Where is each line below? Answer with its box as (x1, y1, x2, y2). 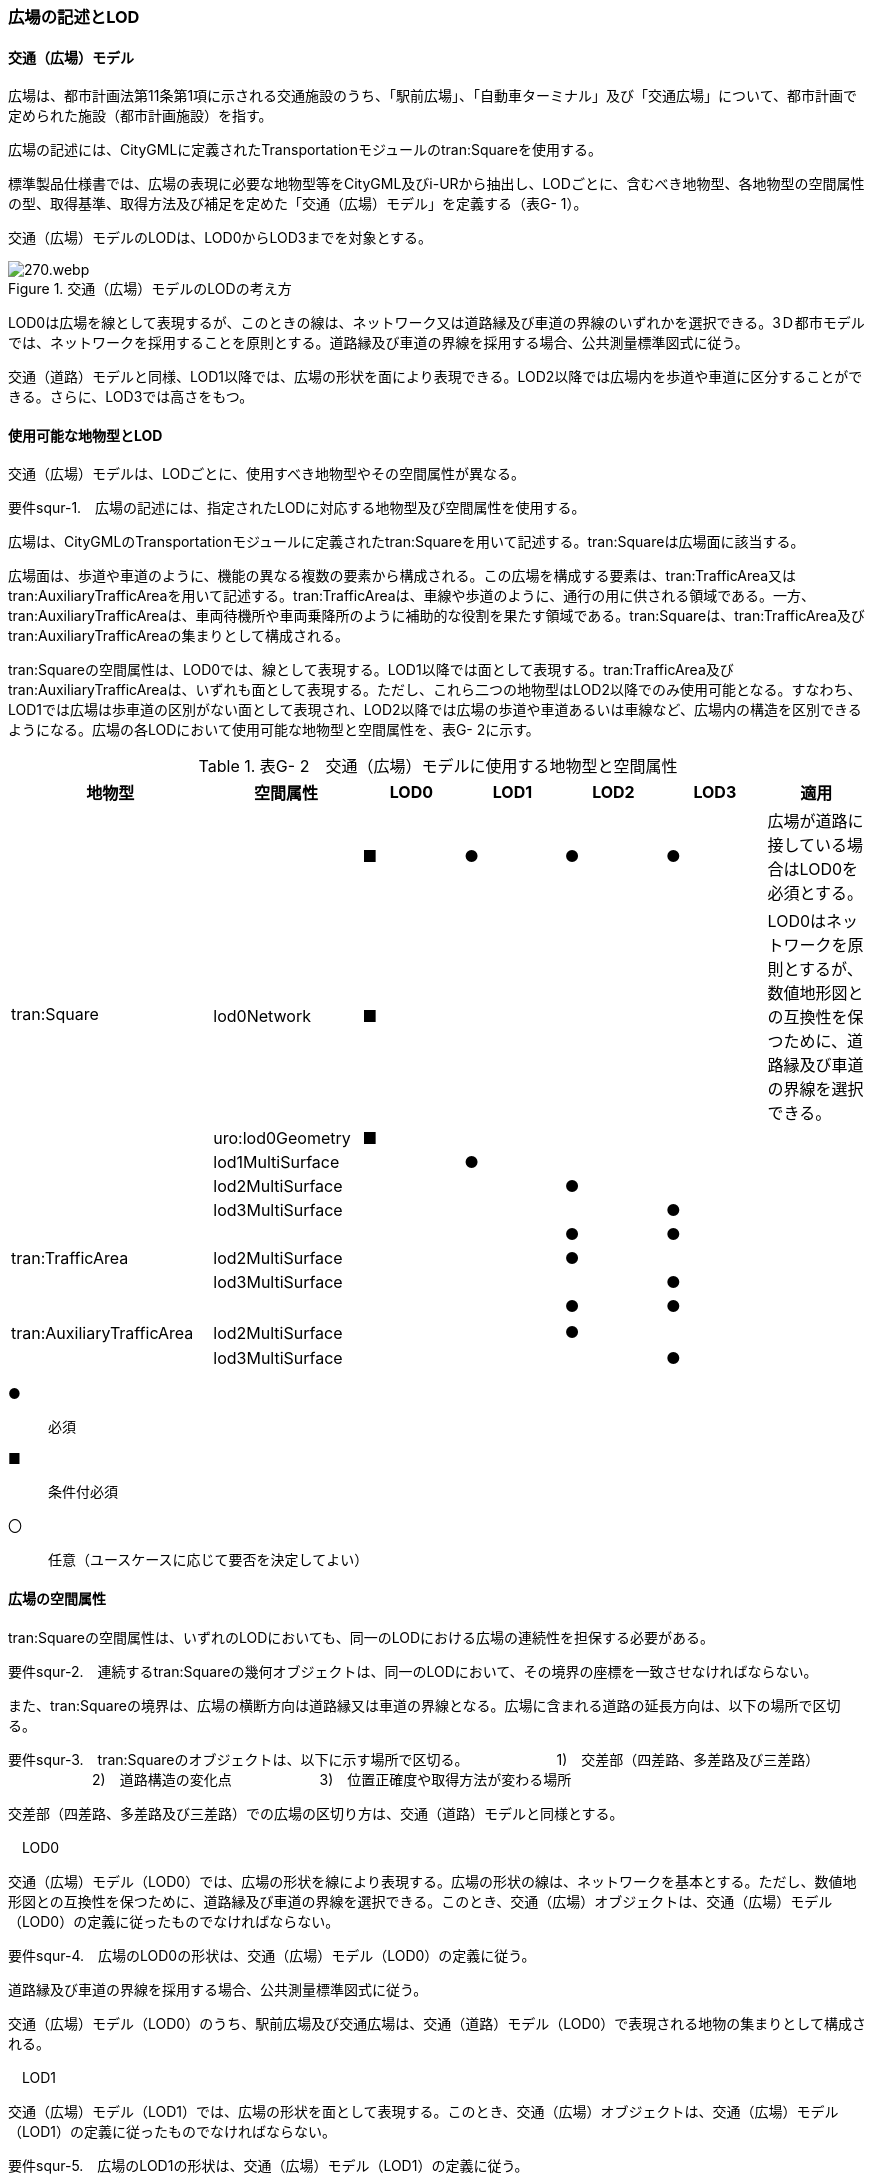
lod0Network (213, 1006, 311, 1027)
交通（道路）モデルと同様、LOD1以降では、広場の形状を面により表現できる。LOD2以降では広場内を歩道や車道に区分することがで (8, 368, 863, 386)
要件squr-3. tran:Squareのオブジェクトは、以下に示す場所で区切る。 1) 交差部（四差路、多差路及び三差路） (8, 1750, 820, 1768)
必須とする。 (767, 883, 864, 904)
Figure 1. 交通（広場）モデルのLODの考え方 (8, 280, 292, 298)
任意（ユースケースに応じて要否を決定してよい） (48, 1551, 369, 1569)
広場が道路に (767, 811, 864, 832)
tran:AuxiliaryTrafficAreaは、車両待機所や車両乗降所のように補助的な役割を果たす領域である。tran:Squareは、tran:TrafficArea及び (8, 607, 865, 625)
